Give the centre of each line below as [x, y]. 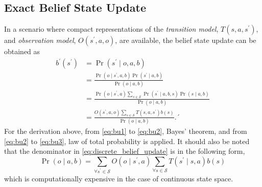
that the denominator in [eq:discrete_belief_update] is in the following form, [125, 151]
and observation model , [40, 40]
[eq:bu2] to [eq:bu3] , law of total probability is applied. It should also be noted [127, 141]
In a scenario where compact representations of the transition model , [111, 29]
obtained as [22, 51]
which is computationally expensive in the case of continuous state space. [119, 178]
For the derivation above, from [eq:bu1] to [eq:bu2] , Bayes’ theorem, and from [126, 131]
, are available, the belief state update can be [186, 40]
